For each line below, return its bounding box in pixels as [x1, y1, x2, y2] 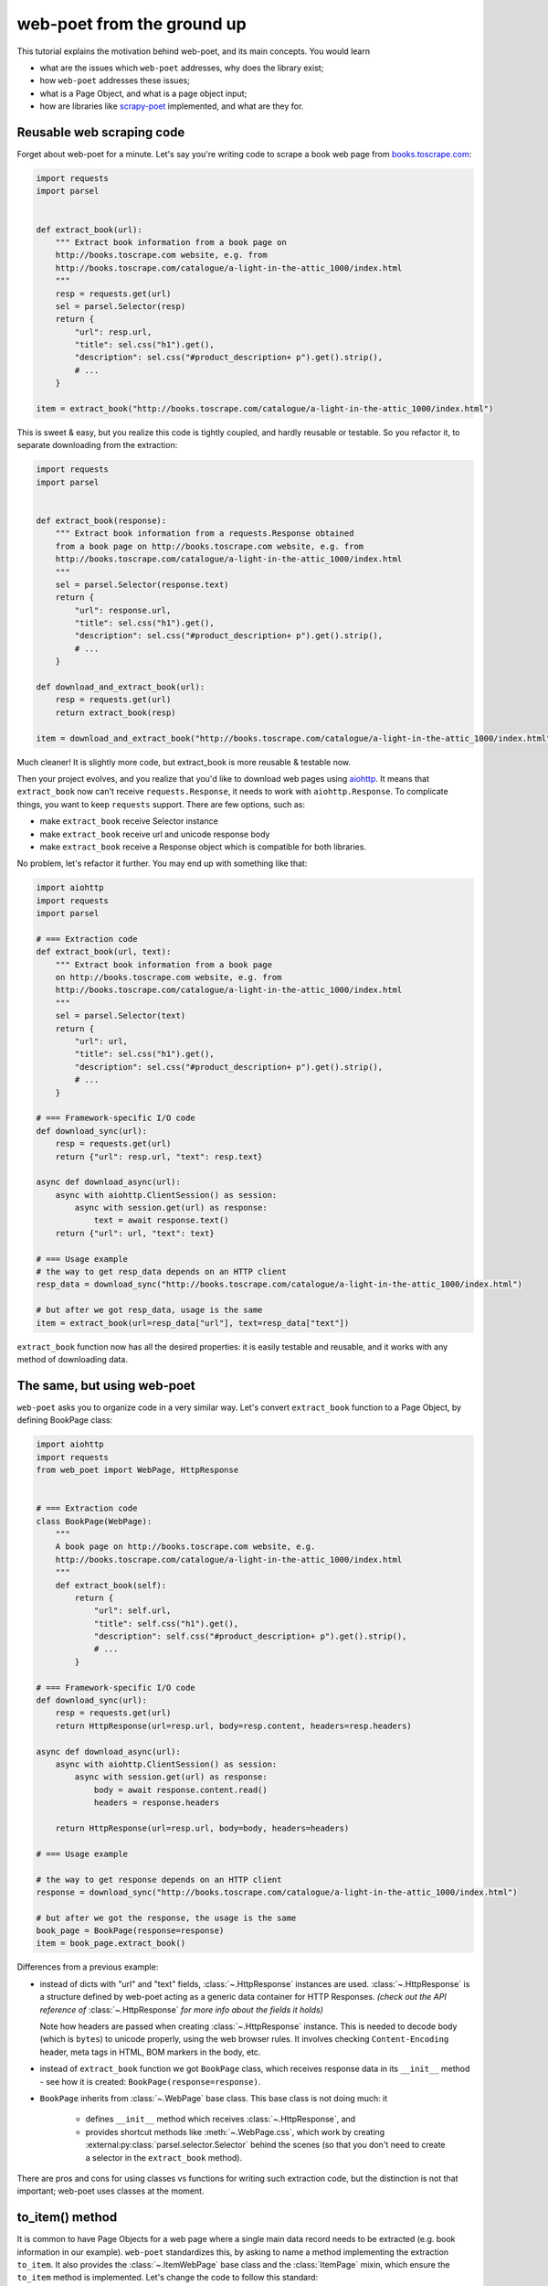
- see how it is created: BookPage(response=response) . [39, 2076, 261, 2087]
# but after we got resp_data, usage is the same [36, 1305, 263, 1316]
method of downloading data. [16, 1353, 128, 1364]
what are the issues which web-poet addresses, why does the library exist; [39, 62, 324, 73]
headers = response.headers [93, 1798, 219, 1808]
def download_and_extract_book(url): [36, 682, 205, 692]
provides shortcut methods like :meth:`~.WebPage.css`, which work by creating [85, 2126, 385, 2137]
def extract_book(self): [55, 1580, 167, 1590]
